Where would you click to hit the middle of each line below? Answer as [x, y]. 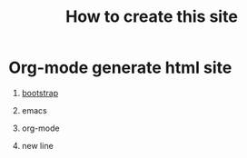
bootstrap [40, 93]
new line [37, 145]
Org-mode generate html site [120, 68]
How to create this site [152, 17]
